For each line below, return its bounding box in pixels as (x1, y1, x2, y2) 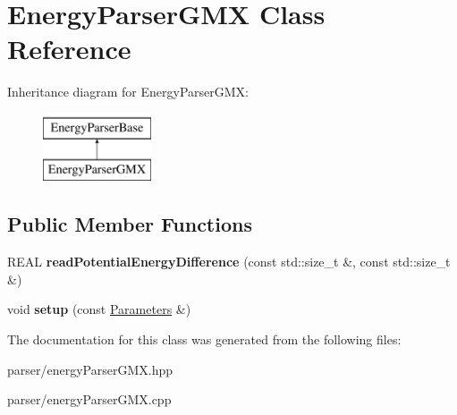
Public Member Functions (7, 210, 252, 238)
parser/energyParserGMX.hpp (7, 360, 173, 378)
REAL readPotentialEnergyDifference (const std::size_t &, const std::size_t (7, 252, 451, 271)
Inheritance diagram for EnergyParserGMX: (7, 82, 249, 101)
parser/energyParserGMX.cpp (7, 390, 172, 409)
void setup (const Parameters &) (7, 300, 191, 318)
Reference (7, 30, 131, 67)
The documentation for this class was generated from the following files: (7, 330, 402, 349)
